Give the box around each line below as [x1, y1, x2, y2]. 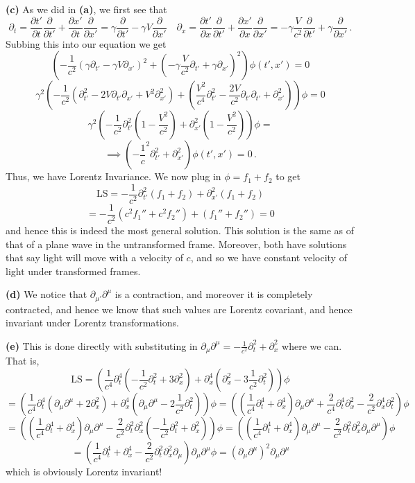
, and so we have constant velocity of [190, 250, 347, 265]
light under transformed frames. [6, 263, 141, 278]
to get [276, 169, 301, 184]
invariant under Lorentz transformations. [6, 315, 179, 330]
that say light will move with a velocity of [6, 250, 183, 265]
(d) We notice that [6, 287, 87, 301]
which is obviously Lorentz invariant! [6, 464, 162, 479]
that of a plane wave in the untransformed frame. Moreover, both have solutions [6, 236, 347, 251]
